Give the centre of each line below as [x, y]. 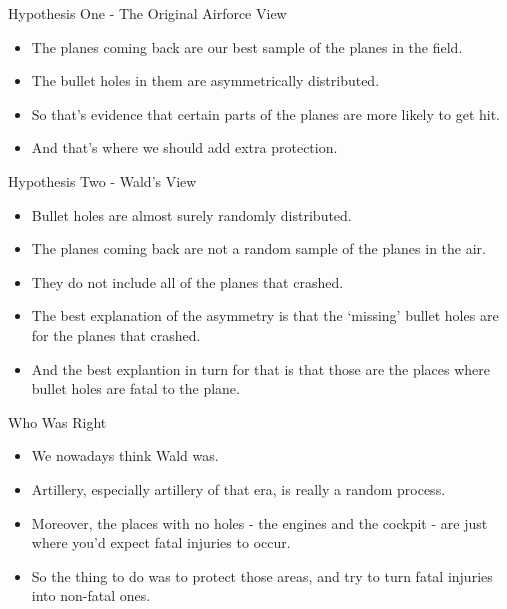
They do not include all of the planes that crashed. [187, 281]
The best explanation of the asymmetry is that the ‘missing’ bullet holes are [265, 315]
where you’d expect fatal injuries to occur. [161, 542]
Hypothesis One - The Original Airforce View [147, 13]
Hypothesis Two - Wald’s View [102, 180]
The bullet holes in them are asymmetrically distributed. [205, 80]
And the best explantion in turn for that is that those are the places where [260, 368]
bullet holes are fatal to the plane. [135, 388]
